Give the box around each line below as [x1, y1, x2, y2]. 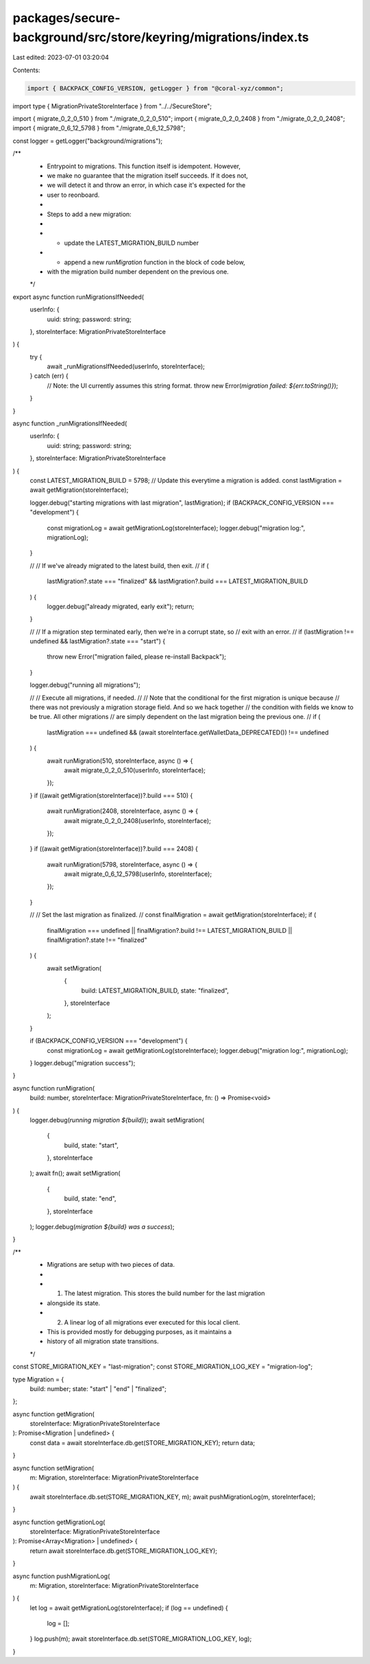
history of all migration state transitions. [47, 1338, 159, 1346]
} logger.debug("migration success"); [29, 1058, 136, 1067]
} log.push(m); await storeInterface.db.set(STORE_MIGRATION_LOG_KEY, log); [29, 1635, 252, 1643]
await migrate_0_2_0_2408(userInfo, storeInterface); [64, 816, 212, 824]
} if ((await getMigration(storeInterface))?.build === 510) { [29, 791, 193, 799]
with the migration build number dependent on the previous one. [47, 268, 229, 276]
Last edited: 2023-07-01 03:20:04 [12, 54, 110, 62]
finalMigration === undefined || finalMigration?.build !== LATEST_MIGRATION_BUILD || [47, 926, 293, 934]
